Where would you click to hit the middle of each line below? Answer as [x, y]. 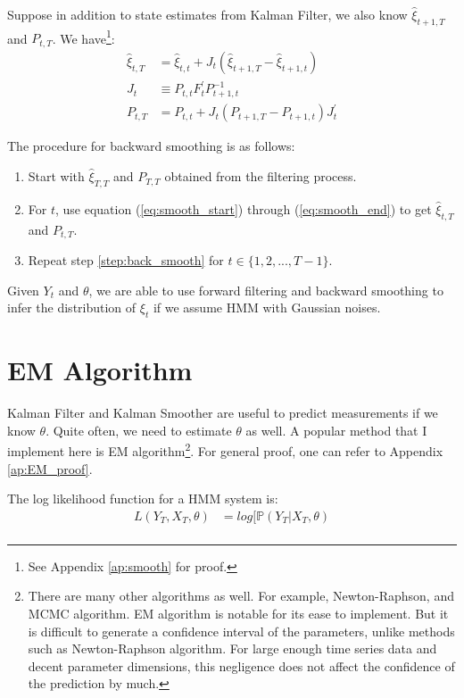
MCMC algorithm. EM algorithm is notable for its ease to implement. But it [238, 614]
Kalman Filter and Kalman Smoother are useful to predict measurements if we [223, 413]
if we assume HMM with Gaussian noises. [267, 307]
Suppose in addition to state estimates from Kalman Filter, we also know [207, 14]
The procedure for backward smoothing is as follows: [151, 146]
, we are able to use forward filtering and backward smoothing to [266, 290]
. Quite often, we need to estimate [139, 430]
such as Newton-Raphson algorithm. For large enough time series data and [232, 648]
